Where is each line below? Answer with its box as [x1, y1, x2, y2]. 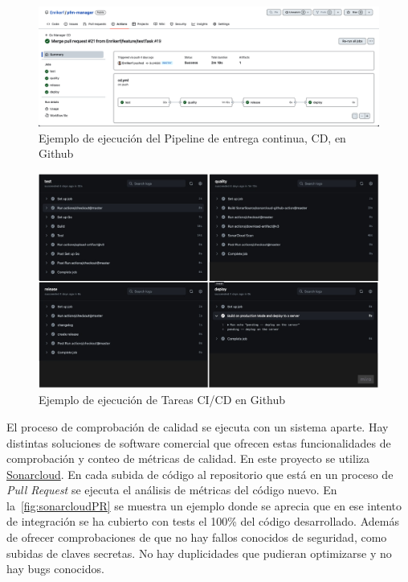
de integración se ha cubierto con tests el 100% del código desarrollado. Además [6, 513, 399, 530]
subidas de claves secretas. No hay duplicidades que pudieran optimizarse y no [6, 544, 392, 561]
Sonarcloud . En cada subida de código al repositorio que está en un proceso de [6, 465, 394, 482]
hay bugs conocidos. [6, 560, 104, 577]
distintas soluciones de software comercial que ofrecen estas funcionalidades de [6, 434, 391, 451]
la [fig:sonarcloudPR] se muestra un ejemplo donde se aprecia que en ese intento [6, 497, 402, 514]
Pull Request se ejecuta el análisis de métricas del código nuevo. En [6, 481, 337, 498]
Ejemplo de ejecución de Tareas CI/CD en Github [39, 391, 286, 408]
